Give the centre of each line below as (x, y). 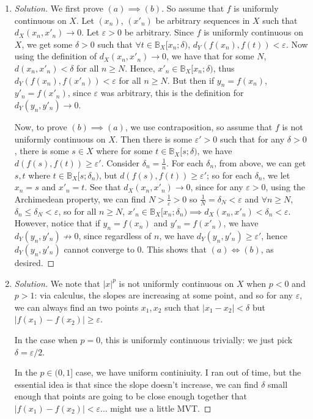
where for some (124, 151)
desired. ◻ (35, 262)
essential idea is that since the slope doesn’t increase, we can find (136, 384)
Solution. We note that (57, 283)
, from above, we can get (260, 162)
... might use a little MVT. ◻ (156, 408)
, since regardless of (115, 235)
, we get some (47, 44)
